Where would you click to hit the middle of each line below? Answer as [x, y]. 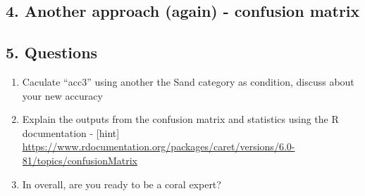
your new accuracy [62, 95]
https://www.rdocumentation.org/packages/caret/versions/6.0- [159, 146]
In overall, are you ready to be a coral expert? [122, 184]
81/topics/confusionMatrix [80, 160]
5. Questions [52, 52]
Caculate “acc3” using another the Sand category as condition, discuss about [188, 81]
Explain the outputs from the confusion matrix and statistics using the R [180, 119]
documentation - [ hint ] [71, 132]
